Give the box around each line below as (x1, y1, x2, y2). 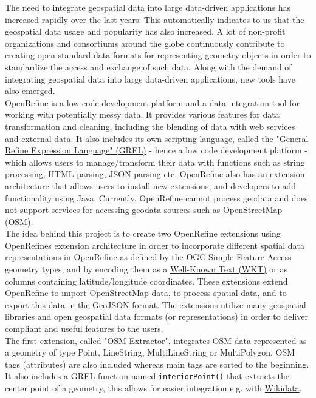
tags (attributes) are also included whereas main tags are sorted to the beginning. (5, 357, 309, 370)
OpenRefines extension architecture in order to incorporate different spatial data (5, 238, 305, 251)
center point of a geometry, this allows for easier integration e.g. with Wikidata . (5, 382, 302, 394)
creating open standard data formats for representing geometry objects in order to (5, 49, 311, 61)
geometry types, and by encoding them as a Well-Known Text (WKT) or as (5, 263, 288, 275)
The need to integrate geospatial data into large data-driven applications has (5, 1, 291, 13)
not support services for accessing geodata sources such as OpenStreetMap (5, 203, 283, 216)
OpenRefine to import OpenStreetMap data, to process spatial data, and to (5, 286, 287, 299)
